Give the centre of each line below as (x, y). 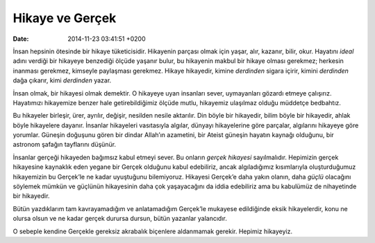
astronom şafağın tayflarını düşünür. (65, 145)
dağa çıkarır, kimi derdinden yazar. (62, 80)
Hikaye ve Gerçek (65, 18)
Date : (21, 39)
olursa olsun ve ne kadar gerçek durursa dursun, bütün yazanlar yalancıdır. (120, 219)
